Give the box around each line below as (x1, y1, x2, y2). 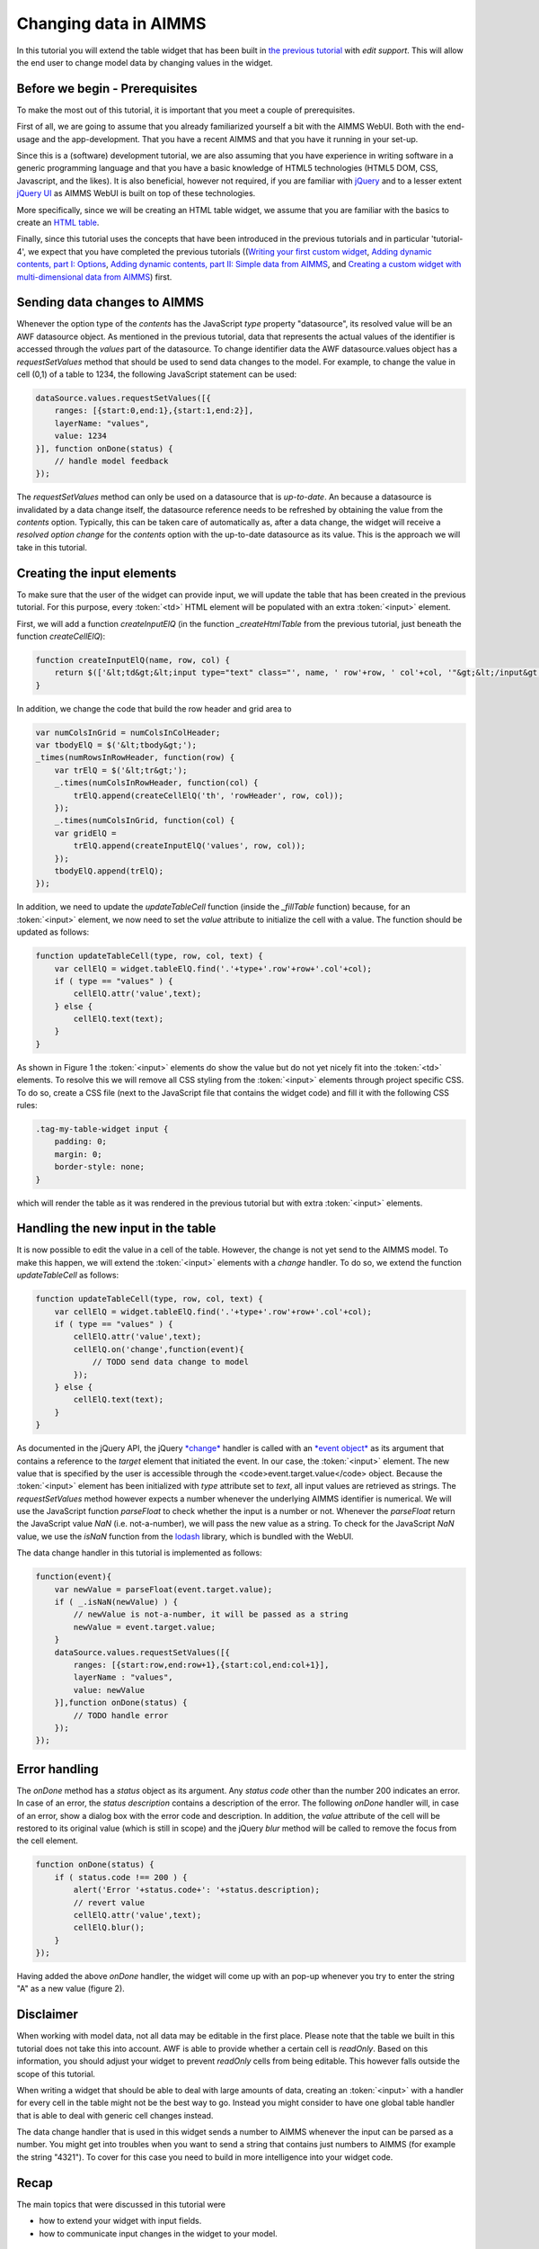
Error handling (16, 1761, 99, 1777)
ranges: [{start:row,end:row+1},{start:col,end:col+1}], (73, 1660, 330, 1670)
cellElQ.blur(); (73, 1922, 146, 1933)
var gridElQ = (54, 828, 117, 838)
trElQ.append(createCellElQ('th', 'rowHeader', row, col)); (73, 790, 344, 801)
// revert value (73, 1897, 146, 1907)
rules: (16, 1100, 38, 1111)
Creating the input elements (16, 565, 177, 580)
